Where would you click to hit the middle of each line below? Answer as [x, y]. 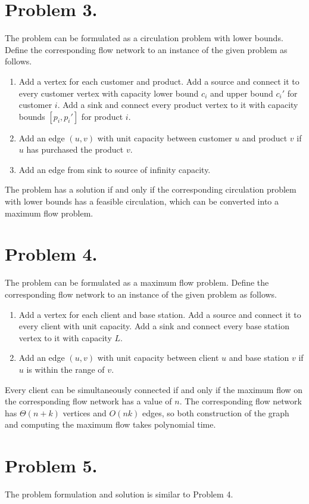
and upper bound [241, 93]
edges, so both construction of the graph [216, 412]
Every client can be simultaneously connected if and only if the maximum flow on [154, 389]
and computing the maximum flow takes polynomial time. [110, 424]
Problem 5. [51, 466]
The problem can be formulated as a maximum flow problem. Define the [137, 282]
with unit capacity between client [158, 358]
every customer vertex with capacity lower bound [109, 93]
